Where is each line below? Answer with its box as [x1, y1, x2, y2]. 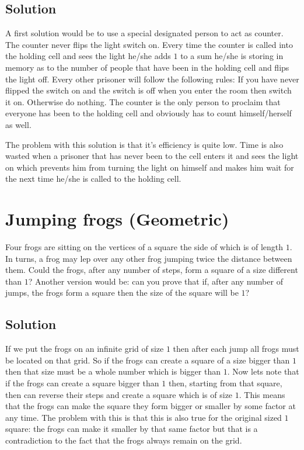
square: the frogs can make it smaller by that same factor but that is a [5, 423, 258, 435]
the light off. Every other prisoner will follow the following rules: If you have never [5, 72, 299, 85]
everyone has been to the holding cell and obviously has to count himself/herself [5, 107, 292, 119]
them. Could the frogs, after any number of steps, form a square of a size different [5, 264, 298, 276]
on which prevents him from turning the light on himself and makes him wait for [5, 161, 294, 173]
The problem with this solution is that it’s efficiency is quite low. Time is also [5, 138, 284, 150]
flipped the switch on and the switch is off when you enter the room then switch [5, 84, 292, 96]
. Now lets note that [227, 365, 299, 378]
